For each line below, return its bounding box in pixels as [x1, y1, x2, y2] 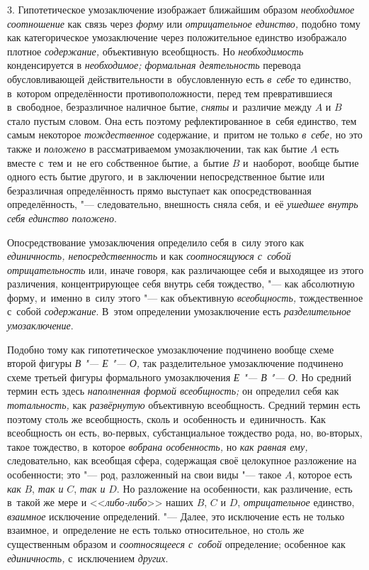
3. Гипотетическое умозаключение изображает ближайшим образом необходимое [7, 2, 355, 16]
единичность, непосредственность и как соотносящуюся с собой [7, 248, 291, 263]
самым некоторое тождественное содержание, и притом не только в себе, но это [7, 127, 363, 142]
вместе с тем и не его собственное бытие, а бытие [7, 155, 229, 170]
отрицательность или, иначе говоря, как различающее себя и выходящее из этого [7, 262, 364, 277]
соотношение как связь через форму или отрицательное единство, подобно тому [7, 16, 361, 31]
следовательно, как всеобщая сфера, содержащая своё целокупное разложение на [7, 453, 357, 468]
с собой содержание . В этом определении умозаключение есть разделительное [7, 304, 351, 319]
